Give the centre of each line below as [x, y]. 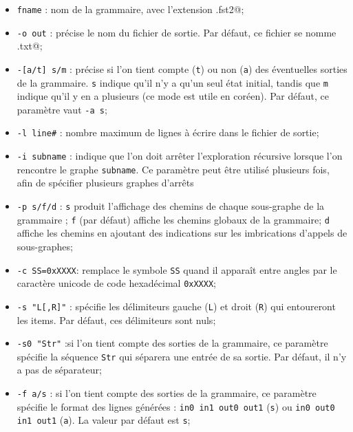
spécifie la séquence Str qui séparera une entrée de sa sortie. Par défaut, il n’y [182, 356]
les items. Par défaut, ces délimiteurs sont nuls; [116, 320]
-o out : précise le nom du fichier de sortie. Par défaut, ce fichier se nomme [176, 32]
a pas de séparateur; [59, 370]
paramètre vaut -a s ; [62, 109]
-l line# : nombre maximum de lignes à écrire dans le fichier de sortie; [168, 132]
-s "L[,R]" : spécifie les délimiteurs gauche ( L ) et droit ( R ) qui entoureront [176, 306]
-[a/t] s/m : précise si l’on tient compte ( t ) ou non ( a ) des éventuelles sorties [182, 68]
